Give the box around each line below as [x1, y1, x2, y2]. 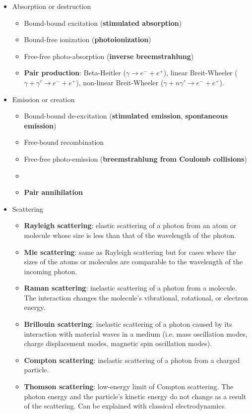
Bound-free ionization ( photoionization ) [24, 34, 151, 45]
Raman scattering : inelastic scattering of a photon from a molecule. [24, 283, 237, 293]
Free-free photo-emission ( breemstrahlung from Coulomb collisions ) [24, 153, 247, 164]
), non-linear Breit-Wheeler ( [76, 77, 164, 87]
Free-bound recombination [24, 137, 104, 147]
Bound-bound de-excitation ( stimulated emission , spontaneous [24, 111, 228, 121]
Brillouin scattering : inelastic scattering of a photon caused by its [24, 319, 232, 329]
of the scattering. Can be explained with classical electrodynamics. [24, 401, 227, 411]
